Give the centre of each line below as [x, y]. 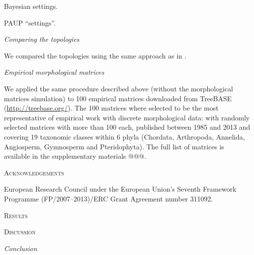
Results [16, 215]
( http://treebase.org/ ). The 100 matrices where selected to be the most [111, 108]
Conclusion [21, 248]
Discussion [20, 232]
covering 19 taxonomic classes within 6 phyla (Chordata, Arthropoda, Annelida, [125, 136]
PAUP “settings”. [30, 22]
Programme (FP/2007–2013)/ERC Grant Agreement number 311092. [109, 198]
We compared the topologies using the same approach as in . [95, 55]
